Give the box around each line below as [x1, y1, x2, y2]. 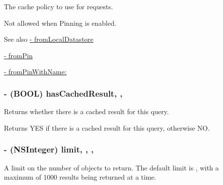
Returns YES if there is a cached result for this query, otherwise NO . [4, 122, 210, 133]
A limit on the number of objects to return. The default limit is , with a [4, 162, 219, 172]
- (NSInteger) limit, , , [4, 143, 94, 155]
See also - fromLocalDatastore [4, 34, 93, 44]
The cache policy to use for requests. [4, 1, 113, 11]
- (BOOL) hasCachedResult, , [4, 87, 123, 99]
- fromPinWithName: [4, 67, 67, 77]
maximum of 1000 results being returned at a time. [4, 172, 156, 182]
